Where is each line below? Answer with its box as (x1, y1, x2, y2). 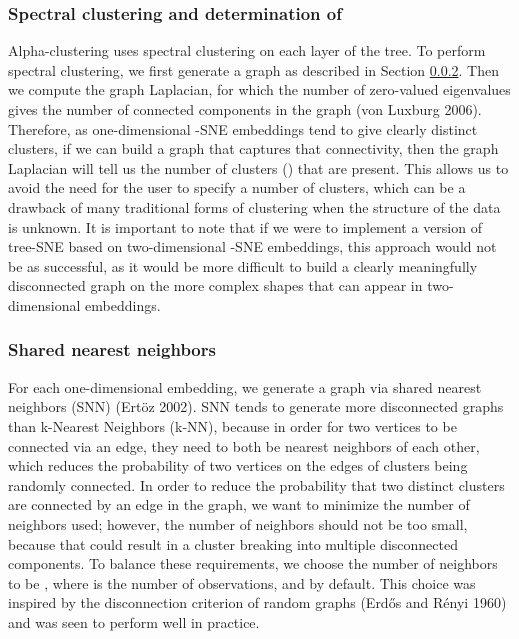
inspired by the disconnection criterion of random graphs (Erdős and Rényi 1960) (8, 592, 507, 613)
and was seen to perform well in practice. (8, 611, 260, 632)
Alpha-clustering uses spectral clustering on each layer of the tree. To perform (8, 40, 486, 61)
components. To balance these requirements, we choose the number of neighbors (8, 553, 498, 574)
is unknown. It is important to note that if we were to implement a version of (8, 216, 482, 237)
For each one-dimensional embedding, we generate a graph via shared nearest (8, 376, 482, 397)
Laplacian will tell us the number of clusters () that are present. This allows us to (8, 157, 509, 178)
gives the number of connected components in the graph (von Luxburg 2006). (8, 99, 482, 119)
